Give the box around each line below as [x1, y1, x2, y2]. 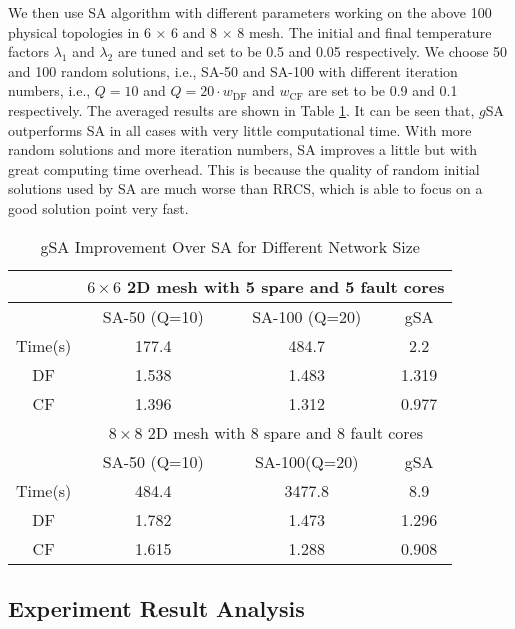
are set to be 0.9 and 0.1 [308, 80, 458, 101]
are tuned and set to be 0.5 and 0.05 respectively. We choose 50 [117, 41, 508, 62]
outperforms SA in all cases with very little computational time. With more [8, 119, 472, 140]
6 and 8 [171, 21, 218, 42]
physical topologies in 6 [8, 21, 151, 42]
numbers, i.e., [8, 80, 91, 101]
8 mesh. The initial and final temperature [237, 21, 492, 42]
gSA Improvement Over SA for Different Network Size [40, 234, 420, 258]
